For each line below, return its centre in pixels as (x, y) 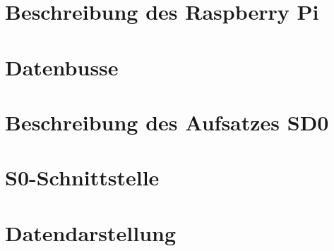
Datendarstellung (91, 232)
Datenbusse (62, 67)
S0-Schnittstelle (82, 177)
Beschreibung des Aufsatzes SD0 (167, 122)
